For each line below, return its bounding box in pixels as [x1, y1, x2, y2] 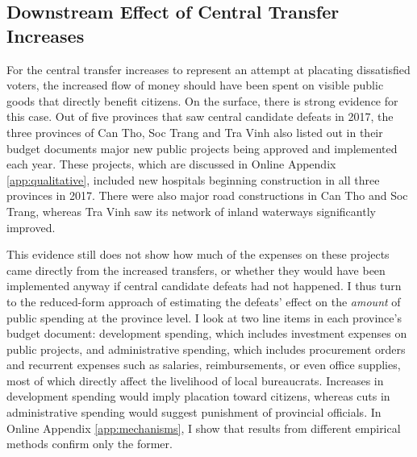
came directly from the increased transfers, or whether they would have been [6, 261, 386, 278]
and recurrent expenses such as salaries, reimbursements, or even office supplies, [6, 356, 401, 373]
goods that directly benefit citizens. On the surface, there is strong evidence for [6, 92, 398, 109]
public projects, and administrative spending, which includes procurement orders [6, 340, 406, 357]
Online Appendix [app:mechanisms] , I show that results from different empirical [6, 419, 401, 436]
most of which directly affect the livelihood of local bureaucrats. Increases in [6, 372, 384, 388]
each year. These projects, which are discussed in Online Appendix [6, 156, 336, 172]
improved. [6, 218, 56, 235]
